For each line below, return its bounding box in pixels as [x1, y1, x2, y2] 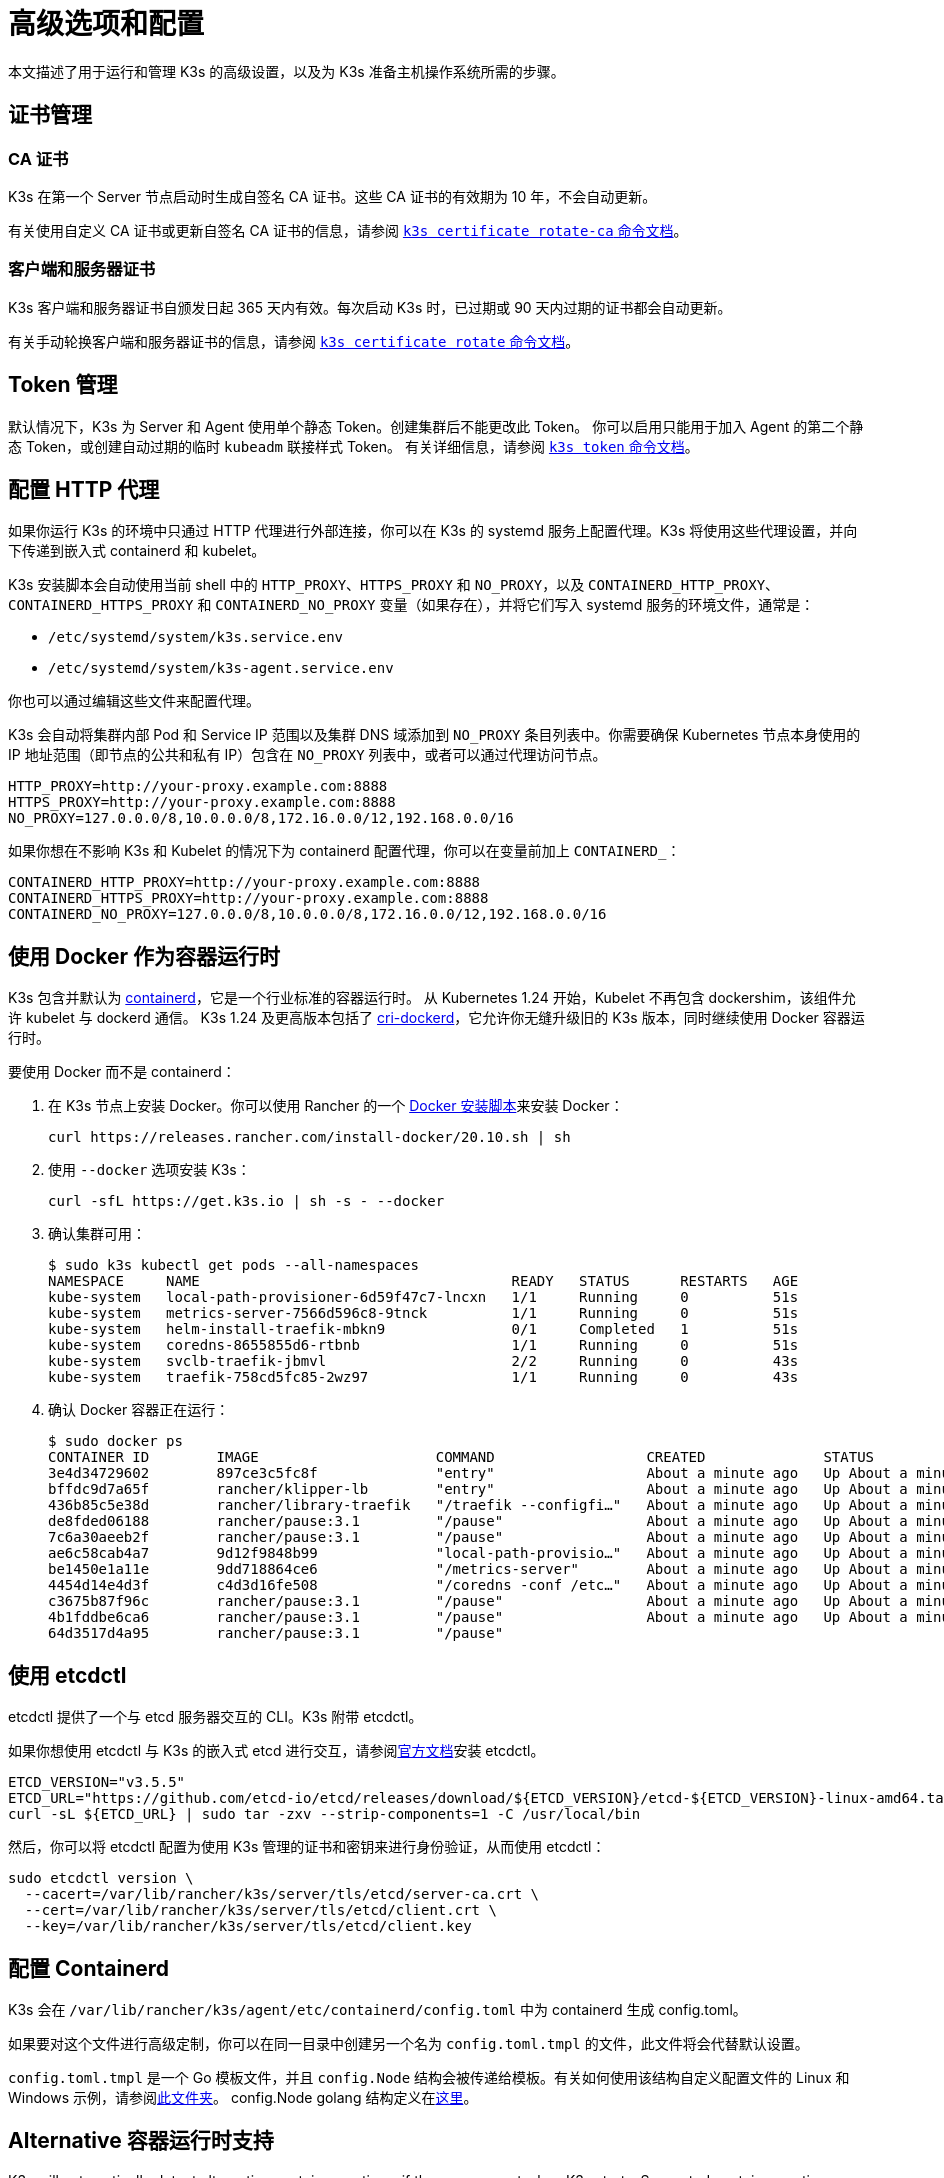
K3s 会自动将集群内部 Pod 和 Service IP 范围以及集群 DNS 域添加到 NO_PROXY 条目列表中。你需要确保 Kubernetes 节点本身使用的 [8, 726, 861, 744]
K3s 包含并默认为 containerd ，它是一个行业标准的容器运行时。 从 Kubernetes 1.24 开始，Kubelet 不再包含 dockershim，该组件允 [8, 989, 856, 1007]
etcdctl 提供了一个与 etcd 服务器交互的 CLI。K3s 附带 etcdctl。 [8, 1708, 423, 1726]
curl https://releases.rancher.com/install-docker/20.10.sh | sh [48, 1129, 571, 1146]
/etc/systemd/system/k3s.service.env [48, 629, 344, 646]
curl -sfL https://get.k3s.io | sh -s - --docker [48, 1193, 445, 1210]
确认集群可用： [48, 1225, 146, 1243]
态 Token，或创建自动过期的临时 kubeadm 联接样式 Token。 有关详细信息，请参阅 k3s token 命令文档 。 [8, 437, 699, 455]
